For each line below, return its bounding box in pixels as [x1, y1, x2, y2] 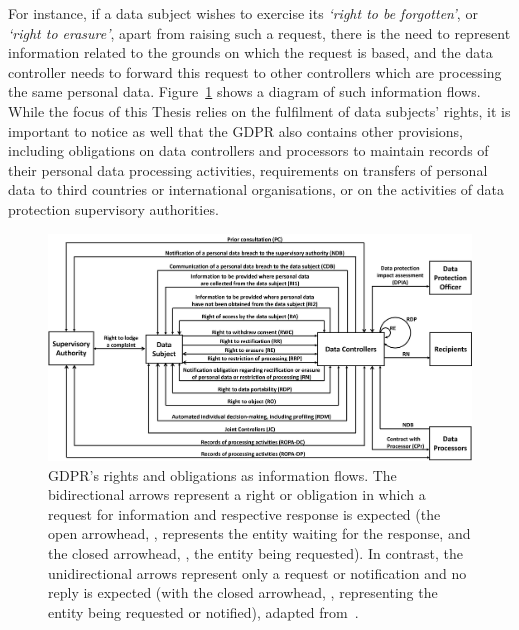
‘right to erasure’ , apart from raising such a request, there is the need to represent [8, 22, 511, 43]
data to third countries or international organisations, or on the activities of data [8, 179, 505, 200]
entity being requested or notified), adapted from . [48, 601, 359, 622]
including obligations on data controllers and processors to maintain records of [8, 140, 489, 161]
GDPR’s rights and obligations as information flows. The [48, 464, 397, 485]
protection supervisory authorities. [8, 198, 219, 219]
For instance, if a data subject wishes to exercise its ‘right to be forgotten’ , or [8, 3, 478, 23]
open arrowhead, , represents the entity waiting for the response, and [48, 523, 471, 544]
